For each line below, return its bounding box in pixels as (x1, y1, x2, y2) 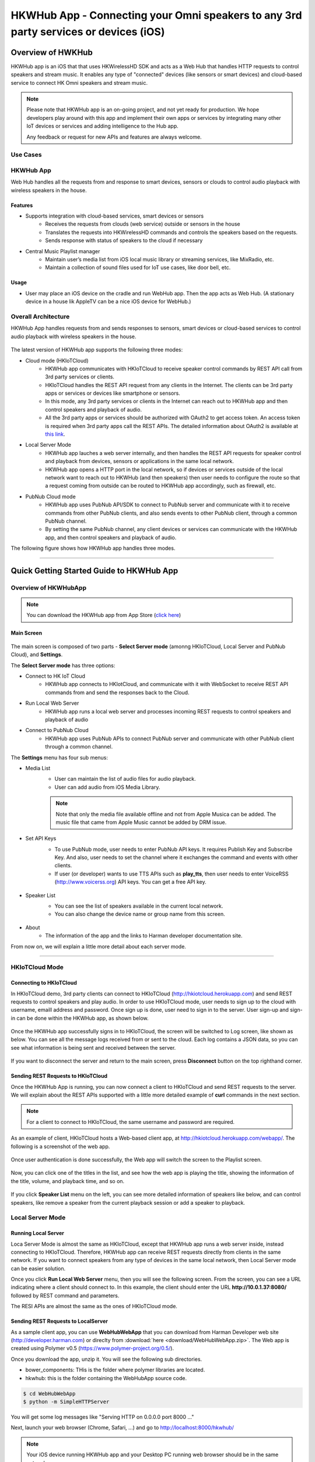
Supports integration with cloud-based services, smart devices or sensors (25, 212, 204, 219)
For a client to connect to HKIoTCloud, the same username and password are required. (26, 1118, 235, 1125)
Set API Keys (25, 835, 57, 842)
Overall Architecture (10, 312, 70, 320)
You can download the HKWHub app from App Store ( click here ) (26, 612, 181, 619)
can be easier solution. (10, 1265, 66, 1272)
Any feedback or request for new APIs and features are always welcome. (26, 133, 202, 140)
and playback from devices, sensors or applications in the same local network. (45, 458, 235, 465)
